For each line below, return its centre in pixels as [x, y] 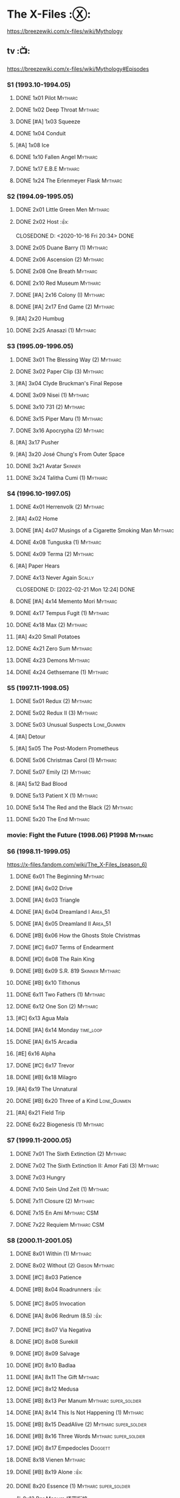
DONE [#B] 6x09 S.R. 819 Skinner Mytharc [68, 971]
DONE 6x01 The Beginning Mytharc [60, 877]
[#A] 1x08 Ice [33, 145]
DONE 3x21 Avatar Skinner [48, 466]
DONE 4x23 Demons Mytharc [53, 660]
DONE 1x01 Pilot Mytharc [47, 98]
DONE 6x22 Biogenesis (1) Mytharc [60, 1125]
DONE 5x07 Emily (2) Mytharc [53, 772]
